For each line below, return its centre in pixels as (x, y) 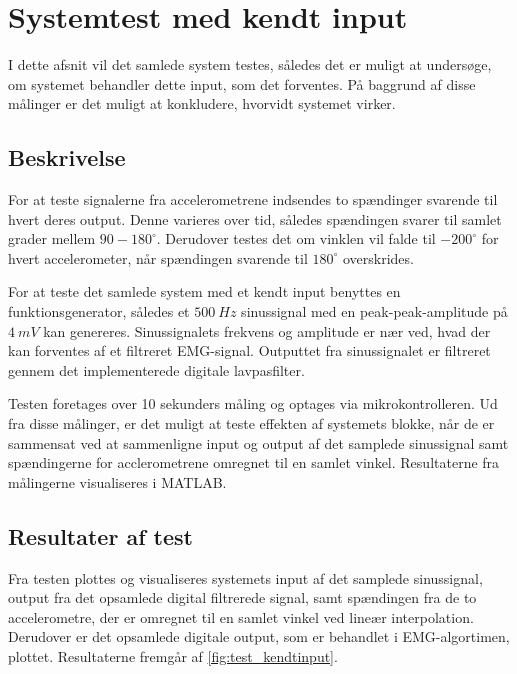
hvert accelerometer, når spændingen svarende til (158, 257)
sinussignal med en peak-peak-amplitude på (374, 311)
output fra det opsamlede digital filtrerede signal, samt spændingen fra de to (242, 597)
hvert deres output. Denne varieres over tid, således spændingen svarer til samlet (255, 218)
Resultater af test (100, 535)
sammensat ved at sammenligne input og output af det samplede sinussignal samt (258, 442)
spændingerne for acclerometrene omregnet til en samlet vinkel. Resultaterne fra (254, 462)
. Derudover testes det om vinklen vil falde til (296, 238)
